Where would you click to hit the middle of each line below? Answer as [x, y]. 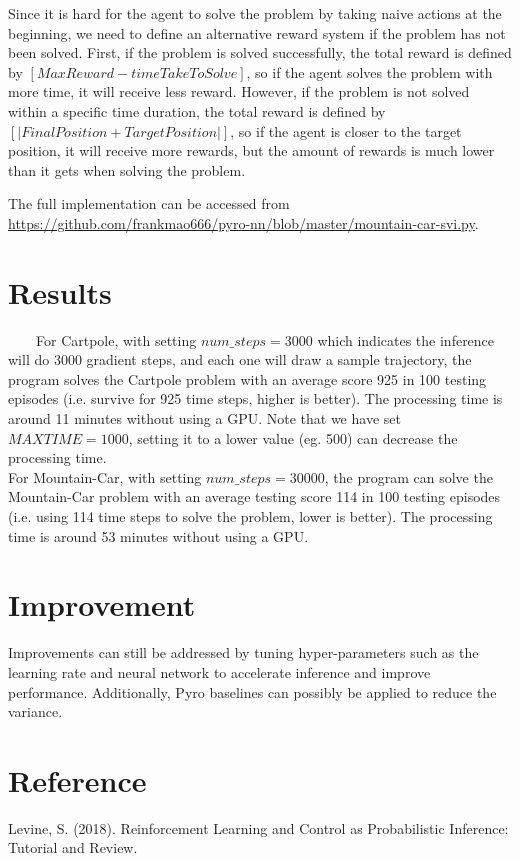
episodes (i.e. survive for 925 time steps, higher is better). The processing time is [255, 398]
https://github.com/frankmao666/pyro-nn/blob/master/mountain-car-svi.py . [243, 222]
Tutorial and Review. [73, 847]
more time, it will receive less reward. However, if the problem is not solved [239, 91]
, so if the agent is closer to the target [346, 130]
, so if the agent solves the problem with [369, 71]
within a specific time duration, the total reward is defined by [197, 110]
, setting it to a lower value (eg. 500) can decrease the [293, 437]
